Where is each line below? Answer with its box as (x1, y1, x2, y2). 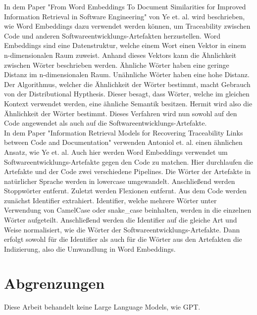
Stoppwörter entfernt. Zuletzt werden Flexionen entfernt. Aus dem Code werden (4, 185, 247, 196)
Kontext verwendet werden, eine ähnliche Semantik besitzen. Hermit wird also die (4, 98, 253, 108)
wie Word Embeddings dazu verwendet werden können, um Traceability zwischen (4, 21, 251, 31)
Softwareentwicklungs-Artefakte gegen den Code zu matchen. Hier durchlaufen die (4, 156, 254, 167)
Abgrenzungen (4, 272, 105, 293)
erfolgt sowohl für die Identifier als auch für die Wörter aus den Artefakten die (4, 234, 242, 244)
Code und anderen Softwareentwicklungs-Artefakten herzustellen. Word (4, 30, 221, 41)
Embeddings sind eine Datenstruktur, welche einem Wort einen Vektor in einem (4, 40, 246, 50)
